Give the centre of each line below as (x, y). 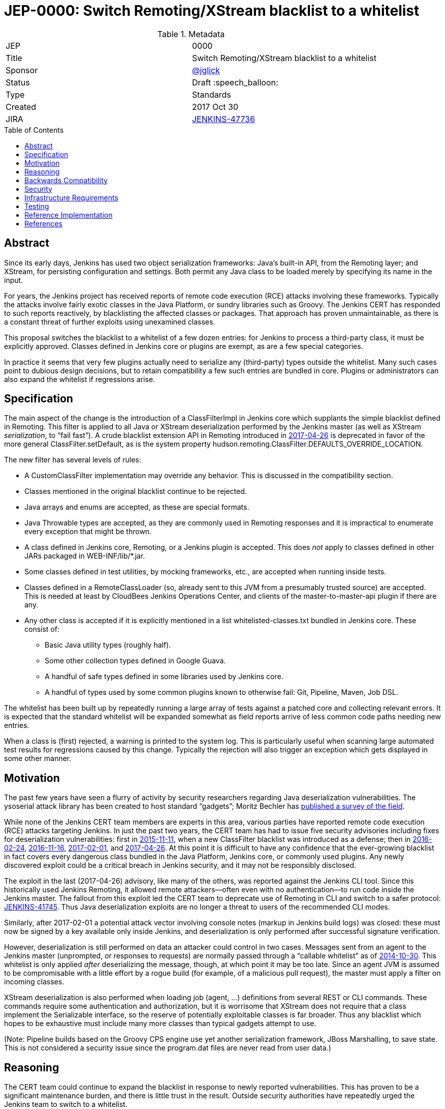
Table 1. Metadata (191, 34)
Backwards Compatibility (66, 180)
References (43, 223)
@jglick (206, 70)
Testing (37, 206)
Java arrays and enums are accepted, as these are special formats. (137, 507)
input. (14, 280)
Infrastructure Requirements (71, 197)
